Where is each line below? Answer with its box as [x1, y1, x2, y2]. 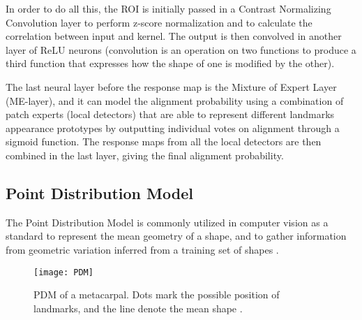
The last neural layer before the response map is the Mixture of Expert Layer [6, 79, 337, 94]
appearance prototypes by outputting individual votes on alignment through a [6, 120, 340, 135]
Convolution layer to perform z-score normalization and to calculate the [6, 15, 312, 29]
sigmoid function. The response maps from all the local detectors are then [6, 134, 322, 149]
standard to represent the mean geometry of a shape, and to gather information [6, 228, 347, 243]
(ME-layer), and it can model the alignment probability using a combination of [6, 93, 344, 108]
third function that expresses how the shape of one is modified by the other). [6, 56, 335, 71]
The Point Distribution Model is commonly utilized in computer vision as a [6, 214, 329, 229]
